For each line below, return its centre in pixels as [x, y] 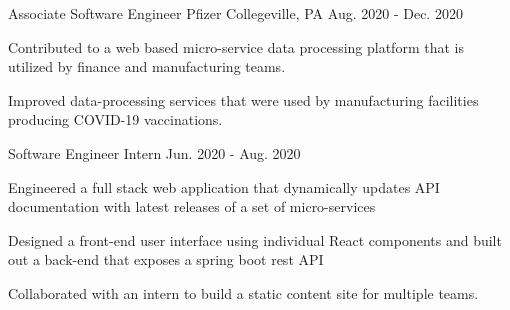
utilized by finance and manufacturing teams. [147, 66]
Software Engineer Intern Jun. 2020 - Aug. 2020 [154, 152]
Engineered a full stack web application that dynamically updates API [224, 186]
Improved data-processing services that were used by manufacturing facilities [243, 99]
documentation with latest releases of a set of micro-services [192, 206]
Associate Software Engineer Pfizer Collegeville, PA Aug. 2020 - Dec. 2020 [235, 13]
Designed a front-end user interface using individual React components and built [255, 239]
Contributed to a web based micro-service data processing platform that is [236, 46]
